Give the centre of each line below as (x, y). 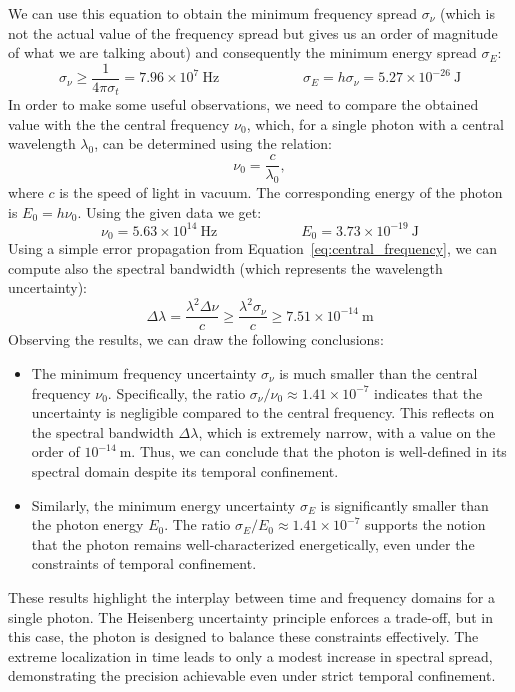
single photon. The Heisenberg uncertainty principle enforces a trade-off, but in (250, 616)
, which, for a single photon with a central (375, 123)
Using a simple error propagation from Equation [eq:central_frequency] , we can (253, 248)
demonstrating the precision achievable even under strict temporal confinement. (252, 675)
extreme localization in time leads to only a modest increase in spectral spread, (250, 655)
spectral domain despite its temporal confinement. (185, 470)
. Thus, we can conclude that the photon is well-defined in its (319, 451)
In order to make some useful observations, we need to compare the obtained (243, 104)
